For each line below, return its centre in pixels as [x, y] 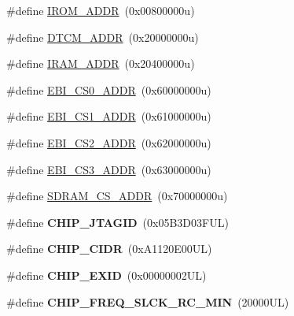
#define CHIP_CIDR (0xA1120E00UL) [109, 249]
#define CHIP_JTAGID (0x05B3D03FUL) [118, 222]
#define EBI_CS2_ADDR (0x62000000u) [109, 142]
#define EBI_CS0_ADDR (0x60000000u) [109, 89]
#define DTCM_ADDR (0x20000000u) [103, 37]
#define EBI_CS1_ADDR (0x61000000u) [109, 116]
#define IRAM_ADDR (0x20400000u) [101, 63]
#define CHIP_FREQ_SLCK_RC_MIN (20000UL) [148, 301]
